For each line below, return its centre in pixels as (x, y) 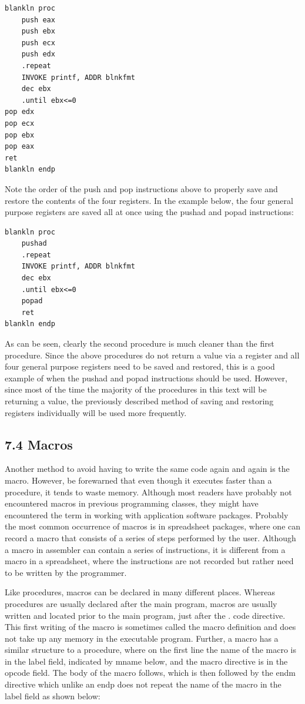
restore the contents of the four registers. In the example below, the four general (149, 200)
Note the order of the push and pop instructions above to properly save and (141, 188)
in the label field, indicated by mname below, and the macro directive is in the (146, 661)
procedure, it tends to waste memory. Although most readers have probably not (148, 492)
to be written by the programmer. (66, 572)
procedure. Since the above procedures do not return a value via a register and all (152, 355)
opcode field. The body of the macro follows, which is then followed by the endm (150, 673)
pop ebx (20, 135)
